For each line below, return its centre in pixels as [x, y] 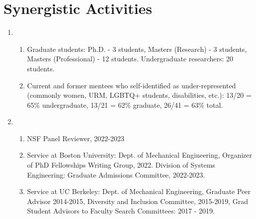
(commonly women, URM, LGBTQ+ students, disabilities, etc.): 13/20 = [139, 95]
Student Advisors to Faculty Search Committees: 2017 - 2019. [121, 211]
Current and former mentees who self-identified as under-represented [131, 85]
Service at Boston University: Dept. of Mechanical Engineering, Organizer [140, 155]
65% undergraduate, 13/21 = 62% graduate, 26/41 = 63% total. [125, 105]
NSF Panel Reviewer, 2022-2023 [76, 138]
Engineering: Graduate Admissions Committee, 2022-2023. [116, 174]
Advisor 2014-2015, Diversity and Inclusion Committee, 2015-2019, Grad [137, 201]
